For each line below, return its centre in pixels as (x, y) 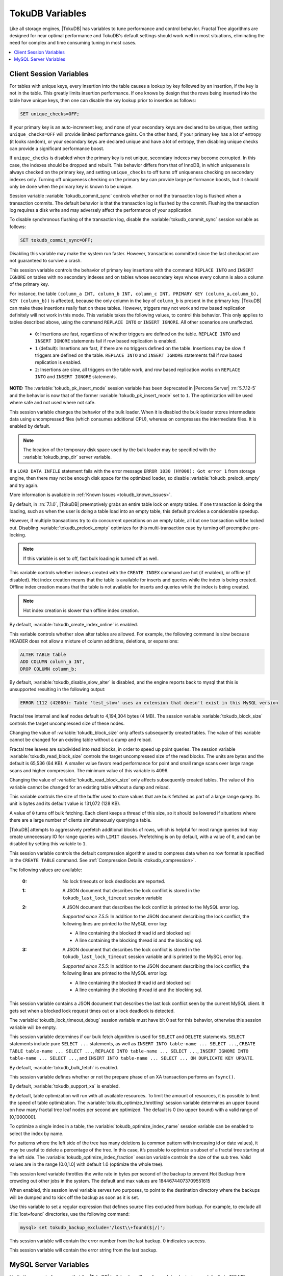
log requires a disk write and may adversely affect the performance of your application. (101, 210)
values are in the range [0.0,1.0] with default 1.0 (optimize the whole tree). (86, 1164)
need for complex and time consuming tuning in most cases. (73, 43)
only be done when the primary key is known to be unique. (71, 186)
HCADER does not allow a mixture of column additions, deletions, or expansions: (94, 641)
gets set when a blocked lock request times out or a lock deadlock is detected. (92, 1011)
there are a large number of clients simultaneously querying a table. (81, 820)
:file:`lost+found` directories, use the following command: (70, 1214)
